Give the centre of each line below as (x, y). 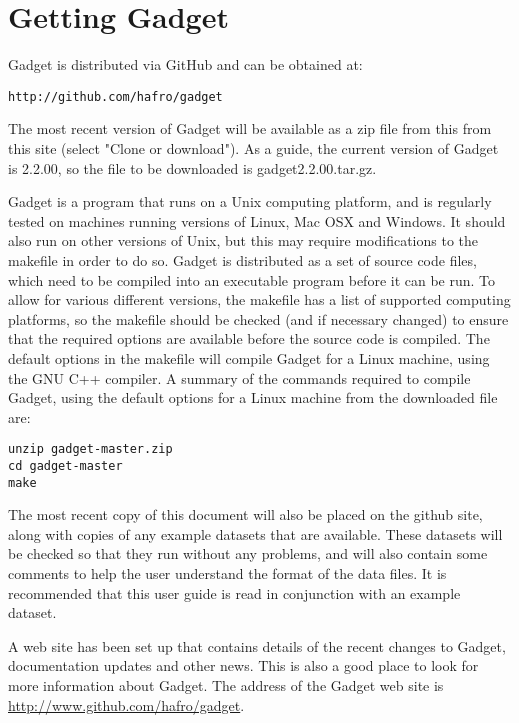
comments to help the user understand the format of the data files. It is (227, 573)
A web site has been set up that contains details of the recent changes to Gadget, (257, 645)
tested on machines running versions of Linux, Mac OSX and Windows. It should (257, 220)
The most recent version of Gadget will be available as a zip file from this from (250, 128)
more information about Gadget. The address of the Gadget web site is (226, 685)
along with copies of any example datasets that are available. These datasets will (255, 533)
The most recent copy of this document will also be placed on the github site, (245, 514)
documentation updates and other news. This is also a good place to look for (243, 665)
